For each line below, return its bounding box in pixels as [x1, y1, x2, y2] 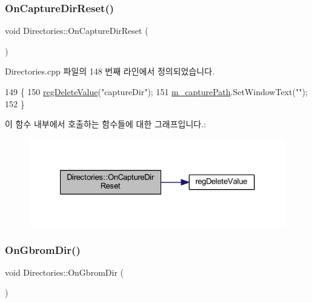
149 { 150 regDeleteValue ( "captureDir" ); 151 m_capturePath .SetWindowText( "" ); [5, 85, 308, 98]
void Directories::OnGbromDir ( [5, 265, 124, 278]
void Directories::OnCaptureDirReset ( [5, 24, 148, 37]
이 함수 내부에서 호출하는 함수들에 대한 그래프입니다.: [5, 118, 206, 130]
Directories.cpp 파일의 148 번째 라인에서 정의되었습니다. [5, 65, 215, 78]
